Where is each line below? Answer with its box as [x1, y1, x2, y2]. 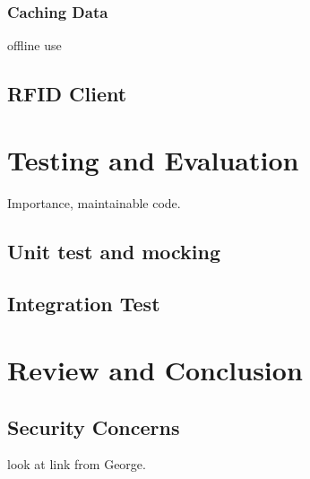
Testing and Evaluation [7, 141, 299, 178]
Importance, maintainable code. [7, 193, 181, 212]
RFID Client [7, 80, 127, 108]
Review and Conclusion [7, 352, 303, 388]
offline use [7, 36, 62, 55]
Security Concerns [7, 413, 180, 440]
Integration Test [7, 290, 160, 318]
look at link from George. [7, 455, 146, 474]
